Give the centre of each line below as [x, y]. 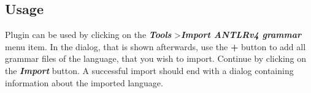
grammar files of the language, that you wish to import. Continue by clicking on [156, 58]
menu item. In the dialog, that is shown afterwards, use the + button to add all [155, 46]
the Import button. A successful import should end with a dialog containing [149, 70]
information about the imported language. [84, 82]
